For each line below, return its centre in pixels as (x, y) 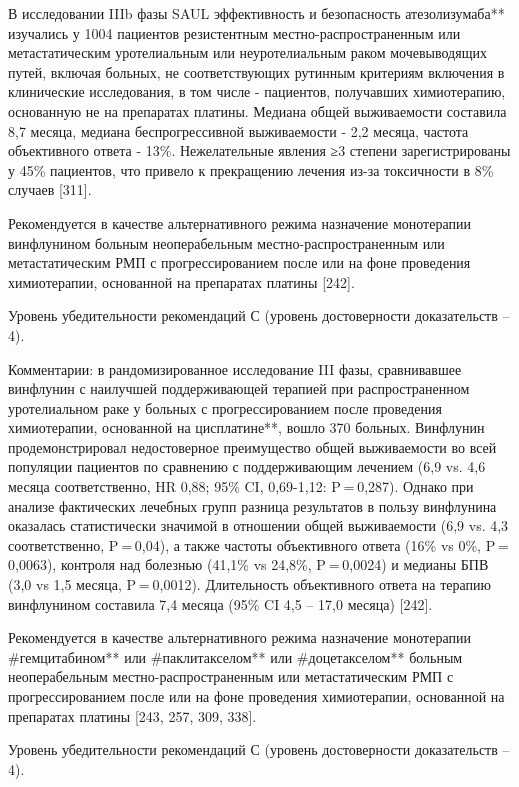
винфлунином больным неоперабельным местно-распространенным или (226, 242)
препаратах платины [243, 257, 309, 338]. (132, 715)
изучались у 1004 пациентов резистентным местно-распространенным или (234, 32)
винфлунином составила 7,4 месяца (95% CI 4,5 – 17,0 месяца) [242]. (220, 603)
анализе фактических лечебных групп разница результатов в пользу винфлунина (252, 505)
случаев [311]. (50, 189)
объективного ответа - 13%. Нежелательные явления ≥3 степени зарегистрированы (259, 150)
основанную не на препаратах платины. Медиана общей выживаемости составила (257, 110)
